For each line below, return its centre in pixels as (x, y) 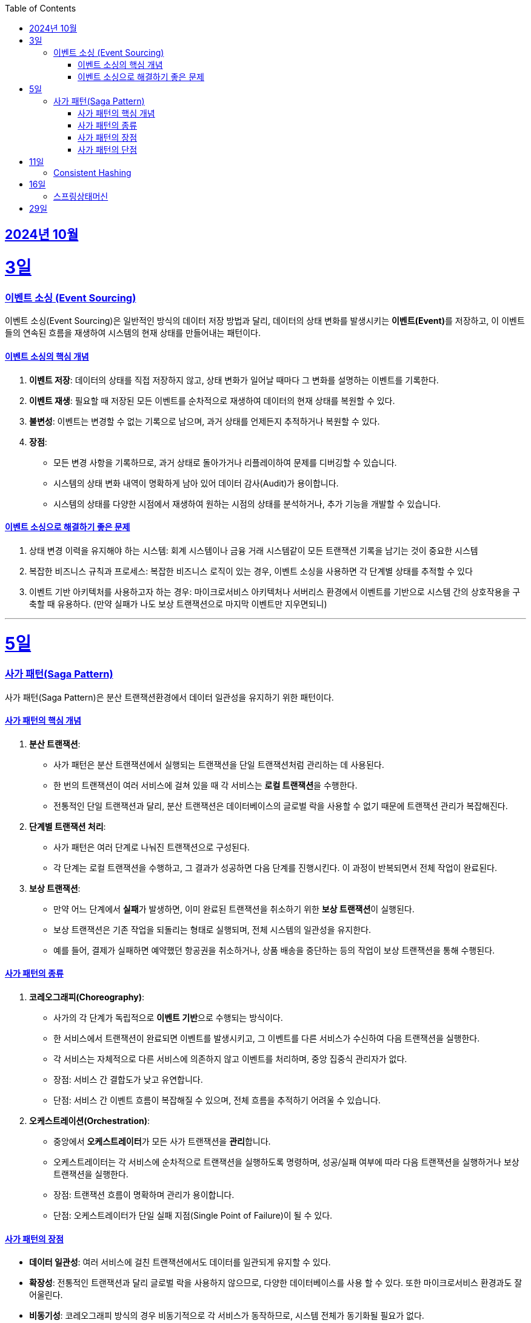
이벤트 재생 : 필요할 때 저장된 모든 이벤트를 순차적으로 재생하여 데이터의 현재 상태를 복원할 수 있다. (212, 400)
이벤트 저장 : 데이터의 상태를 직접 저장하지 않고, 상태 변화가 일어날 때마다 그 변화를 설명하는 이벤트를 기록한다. (234, 380)
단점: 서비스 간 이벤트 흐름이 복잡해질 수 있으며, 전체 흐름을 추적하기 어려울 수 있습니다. (217, 1100)
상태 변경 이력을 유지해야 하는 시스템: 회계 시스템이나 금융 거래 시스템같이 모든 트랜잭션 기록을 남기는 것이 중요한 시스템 (254, 550)
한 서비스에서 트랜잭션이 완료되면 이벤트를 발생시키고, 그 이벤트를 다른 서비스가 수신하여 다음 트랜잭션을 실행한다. (267, 1039)
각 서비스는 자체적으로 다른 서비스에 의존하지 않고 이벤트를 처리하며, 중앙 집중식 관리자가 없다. (230, 1059)
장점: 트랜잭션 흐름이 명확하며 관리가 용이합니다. (144, 1195)
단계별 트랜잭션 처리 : (68, 826)
